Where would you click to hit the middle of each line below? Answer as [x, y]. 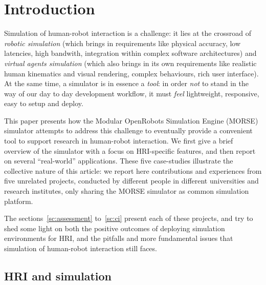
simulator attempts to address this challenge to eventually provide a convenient [128, 130]
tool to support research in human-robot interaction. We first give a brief [119, 141]
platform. [19, 201]
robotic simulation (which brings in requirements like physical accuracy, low [123, 43]
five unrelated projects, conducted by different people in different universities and [131, 181]
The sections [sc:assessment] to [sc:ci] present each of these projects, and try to [129, 218]
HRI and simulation [58, 276]
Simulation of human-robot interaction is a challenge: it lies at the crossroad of [128, 33]
